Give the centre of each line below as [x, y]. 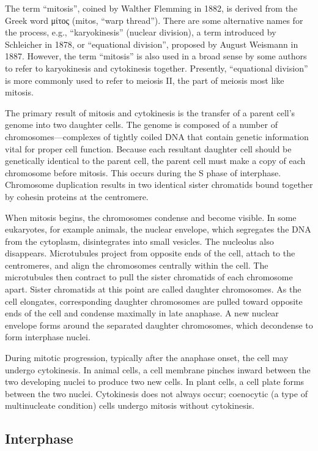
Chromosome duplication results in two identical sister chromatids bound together [159, 184]
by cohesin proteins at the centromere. [77, 196]
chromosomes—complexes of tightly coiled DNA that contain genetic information [157, 136]
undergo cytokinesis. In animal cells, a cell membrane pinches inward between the [158, 369]
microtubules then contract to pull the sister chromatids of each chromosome [149, 277]
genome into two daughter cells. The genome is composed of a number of [141, 125]
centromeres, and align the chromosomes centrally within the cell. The [137, 265]
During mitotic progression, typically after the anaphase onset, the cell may [147, 358]
